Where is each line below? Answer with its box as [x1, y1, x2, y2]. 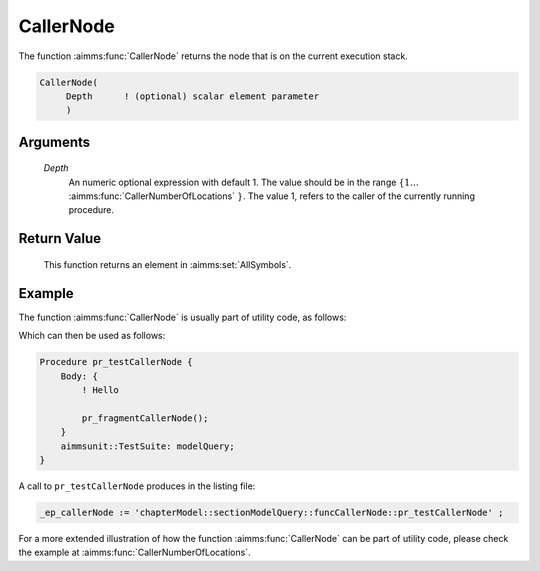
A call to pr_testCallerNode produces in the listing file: [18, 480, 256, 492]
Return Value [18, 230, 102, 247]
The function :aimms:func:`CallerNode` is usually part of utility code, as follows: [18, 311, 347, 323]
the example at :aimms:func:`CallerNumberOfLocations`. [18, 546, 251, 559]
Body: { [60, 370, 99, 382]
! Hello [81, 384, 120, 395]
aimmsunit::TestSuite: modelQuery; [60, 440, 235, 452]
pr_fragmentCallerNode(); [81, 412, 209, 424]
